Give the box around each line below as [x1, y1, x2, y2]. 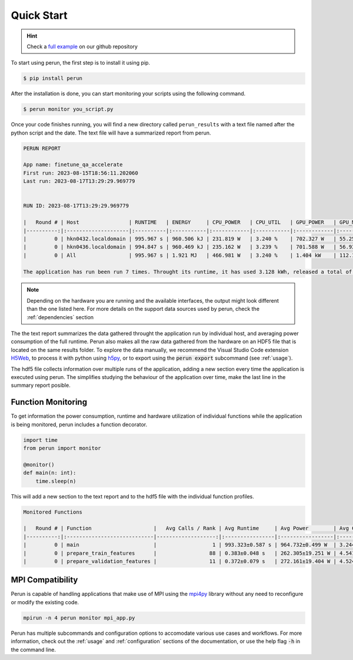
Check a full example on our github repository [26, 43, 138, 50]
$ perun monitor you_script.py [23, 106, 114, 113]
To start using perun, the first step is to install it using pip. [11, 59, 150, 66]
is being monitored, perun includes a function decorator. [11, 421, 148, 428]
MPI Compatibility [11, 575, 78, 585]
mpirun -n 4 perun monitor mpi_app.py [23, 614, 135, 621]
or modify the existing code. [11, 598, 79, 605]
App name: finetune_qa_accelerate [23, 162, 123, 168]
